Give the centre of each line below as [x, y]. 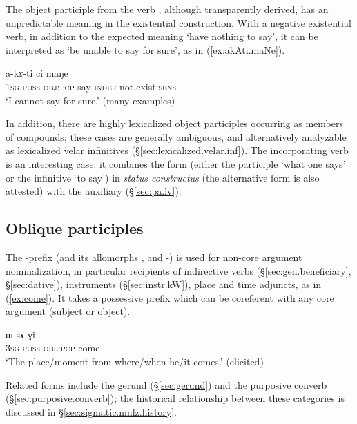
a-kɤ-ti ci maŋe [37, 73]
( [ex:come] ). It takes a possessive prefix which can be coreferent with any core [170, 297]
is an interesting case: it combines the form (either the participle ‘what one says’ [176, 163]
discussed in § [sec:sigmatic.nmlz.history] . [91, 411]
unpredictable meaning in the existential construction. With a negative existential [178, 22]
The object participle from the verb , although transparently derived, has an [167, 9]
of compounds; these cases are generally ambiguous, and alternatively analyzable [176, 136]
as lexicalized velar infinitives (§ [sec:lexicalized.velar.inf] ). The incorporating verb [177, 150]
